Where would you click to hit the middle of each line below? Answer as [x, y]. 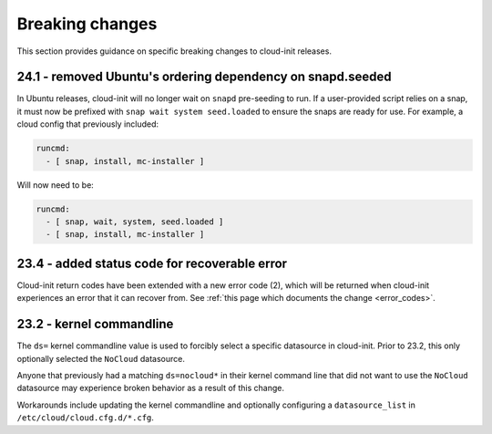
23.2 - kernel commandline [95, 324]
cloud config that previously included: [88, 124]
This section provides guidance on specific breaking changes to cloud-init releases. [174, 51]
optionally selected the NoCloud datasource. [101, 358]
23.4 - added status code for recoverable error [152, 263]
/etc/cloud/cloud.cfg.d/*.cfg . [86, 418]
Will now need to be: [56, 185]
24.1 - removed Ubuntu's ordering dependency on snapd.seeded [204, 77]
